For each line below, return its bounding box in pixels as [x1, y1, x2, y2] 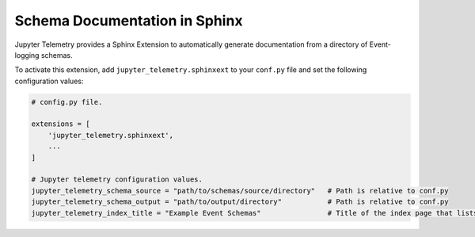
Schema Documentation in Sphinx [14, 12, 243, 29]
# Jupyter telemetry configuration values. [31, 175, 203, 184]
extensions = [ [31, 120, 90, 128]
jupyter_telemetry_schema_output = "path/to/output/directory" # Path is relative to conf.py [31, 197, 449, 206]
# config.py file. [31, 97, 103, 106]
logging [14, 50, 40, 59]
